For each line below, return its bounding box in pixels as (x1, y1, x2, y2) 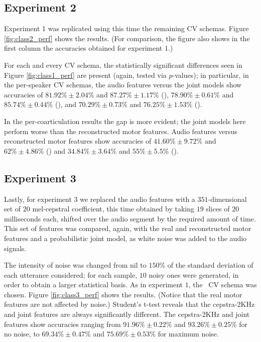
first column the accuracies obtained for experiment (4, 43, 163, 53)
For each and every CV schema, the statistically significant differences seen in (4, 59, 242, 70)
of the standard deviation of (167, 260, 253, 270)
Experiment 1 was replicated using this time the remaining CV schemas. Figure (4, 23, 249, 34)
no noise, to (4, 328, 40, 339)
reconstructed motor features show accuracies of (4, 136, 152, 146)
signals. (4, 243, 27, 253)
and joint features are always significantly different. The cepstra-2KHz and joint (4, 309, 250, 319)
